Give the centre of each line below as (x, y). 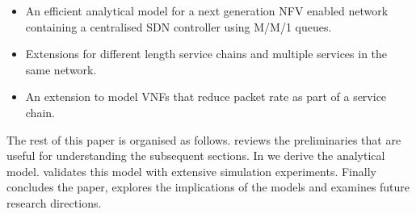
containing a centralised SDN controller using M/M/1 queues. (179, 26)
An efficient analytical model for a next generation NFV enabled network (207, 10)
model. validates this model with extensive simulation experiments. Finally (191, 171)
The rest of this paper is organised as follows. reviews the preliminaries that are (204, 139)
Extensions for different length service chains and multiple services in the (206, 54)
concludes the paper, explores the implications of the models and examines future (208, 187)
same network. (61, 69)
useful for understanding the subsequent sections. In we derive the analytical (196, 155)
